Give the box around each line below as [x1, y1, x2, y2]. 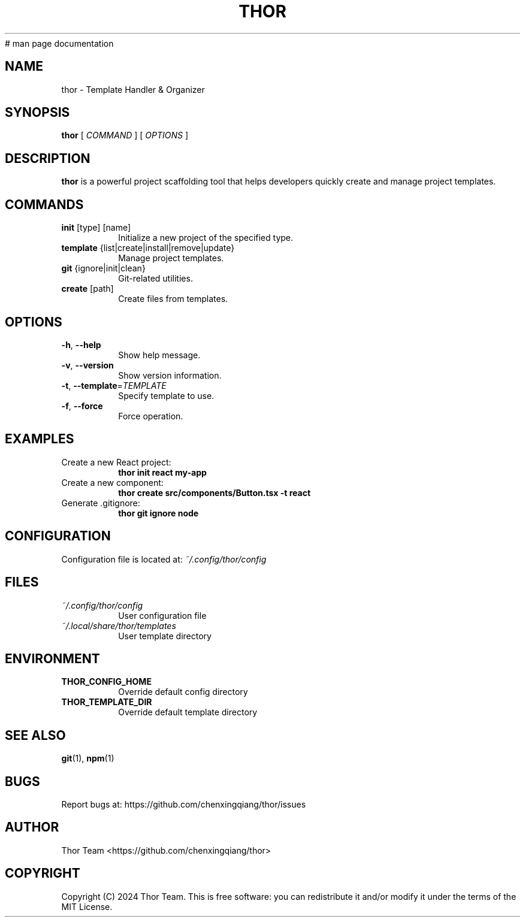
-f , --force [61, 400, 103, 411]
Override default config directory [118, 687, 248, 697]
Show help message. [118, 349, 201, 360]
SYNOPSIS [5, 105, 70, 120]
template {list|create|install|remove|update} [61, 243, 235, 253]
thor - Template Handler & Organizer [61, 84, 205, 95]
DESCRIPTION [5, 150, 90, 166]
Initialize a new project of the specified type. [118, 232, 294, 243]
